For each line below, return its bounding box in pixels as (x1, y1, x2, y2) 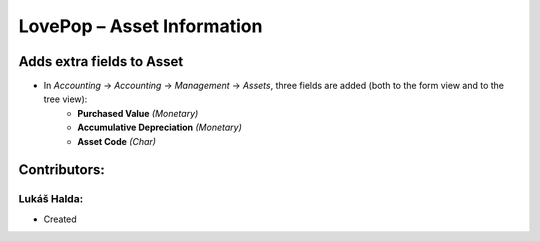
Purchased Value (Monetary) (77, 107, 199, 119)
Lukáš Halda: (18, 192, 84, 206)
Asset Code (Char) (77, 135, 157, 147)
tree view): (43, 93, 88, 105)
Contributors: (18, 161, 105, 179)
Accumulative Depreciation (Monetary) (77, 121, 242, 134)
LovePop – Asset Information (18, 15, 263, 37)
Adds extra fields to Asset (18, 53, 184, 70)
